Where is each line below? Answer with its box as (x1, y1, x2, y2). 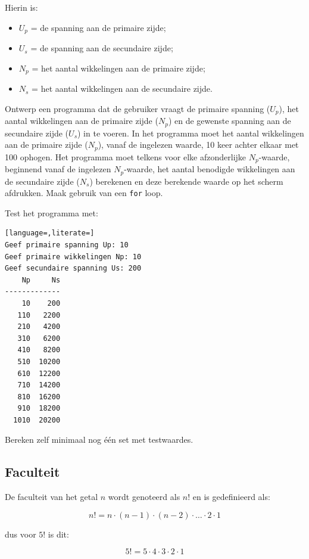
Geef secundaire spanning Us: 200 (5, 264, 142, 273)
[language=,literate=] (5, 229, 95, 238)
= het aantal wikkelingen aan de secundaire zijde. (32, 82, 213, 95)
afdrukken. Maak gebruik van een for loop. (5, 187, 163, 199)
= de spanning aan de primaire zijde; (30, 21, 166, 33)
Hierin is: (5, 1, 38, 13)
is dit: (48, 527, 69, 540)
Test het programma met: (5, 206, 98, 219)
